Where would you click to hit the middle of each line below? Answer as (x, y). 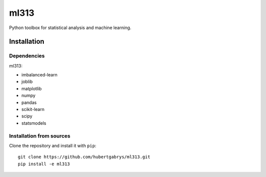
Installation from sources (40, 136)
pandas (29, 102)
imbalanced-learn (39, 75)
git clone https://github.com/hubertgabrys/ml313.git (84, 157)
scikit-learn (33, 109)
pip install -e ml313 (44, 164)
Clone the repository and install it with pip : (53, 145)
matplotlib (32, 88)
